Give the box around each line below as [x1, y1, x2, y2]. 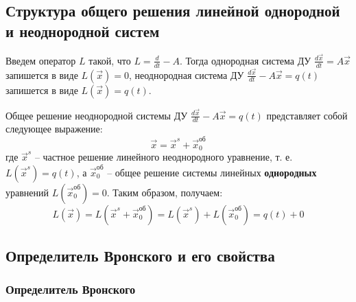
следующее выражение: [5, 121, 103, 136]
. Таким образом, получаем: [106, 185, 223, 199]
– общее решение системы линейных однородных [107, 165, 317, 179]
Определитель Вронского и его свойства [5, 244, 275, 266]
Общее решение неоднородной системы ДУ [5, 108, 188, 122]
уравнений [5, 185, 49, 199]
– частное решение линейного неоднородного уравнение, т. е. [34, 150, 293, 164]
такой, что [88, 53, 131, 67]
